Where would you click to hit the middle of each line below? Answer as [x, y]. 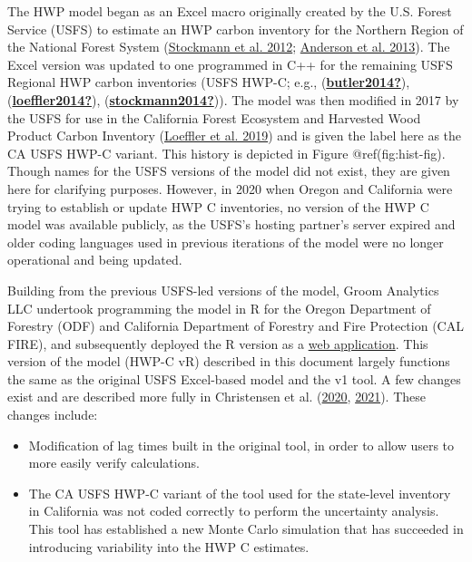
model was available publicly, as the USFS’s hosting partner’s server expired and [231, 224]
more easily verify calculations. [114, 463]
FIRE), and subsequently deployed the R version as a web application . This [218, 343]
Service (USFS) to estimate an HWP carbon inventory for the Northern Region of [236, 29]
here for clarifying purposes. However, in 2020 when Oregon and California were [230, 188]
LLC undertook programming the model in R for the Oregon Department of [219, 308]
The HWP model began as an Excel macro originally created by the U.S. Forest [230, 11]
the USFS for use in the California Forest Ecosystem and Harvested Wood [214, 117]
